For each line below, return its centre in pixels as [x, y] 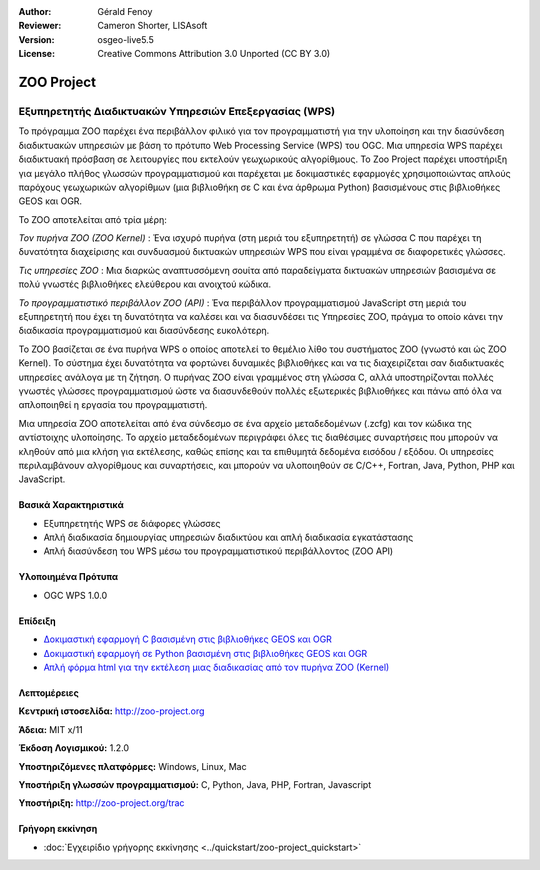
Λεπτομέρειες [48, 693]
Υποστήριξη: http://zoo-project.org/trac [101, 803]
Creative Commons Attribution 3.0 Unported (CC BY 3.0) [214, 54]
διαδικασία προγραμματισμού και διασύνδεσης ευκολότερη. [144, 331]
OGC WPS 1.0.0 [75, 595]
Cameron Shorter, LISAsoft [152, 26]
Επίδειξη [37, 621]
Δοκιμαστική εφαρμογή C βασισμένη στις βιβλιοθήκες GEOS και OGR [187, 639]
